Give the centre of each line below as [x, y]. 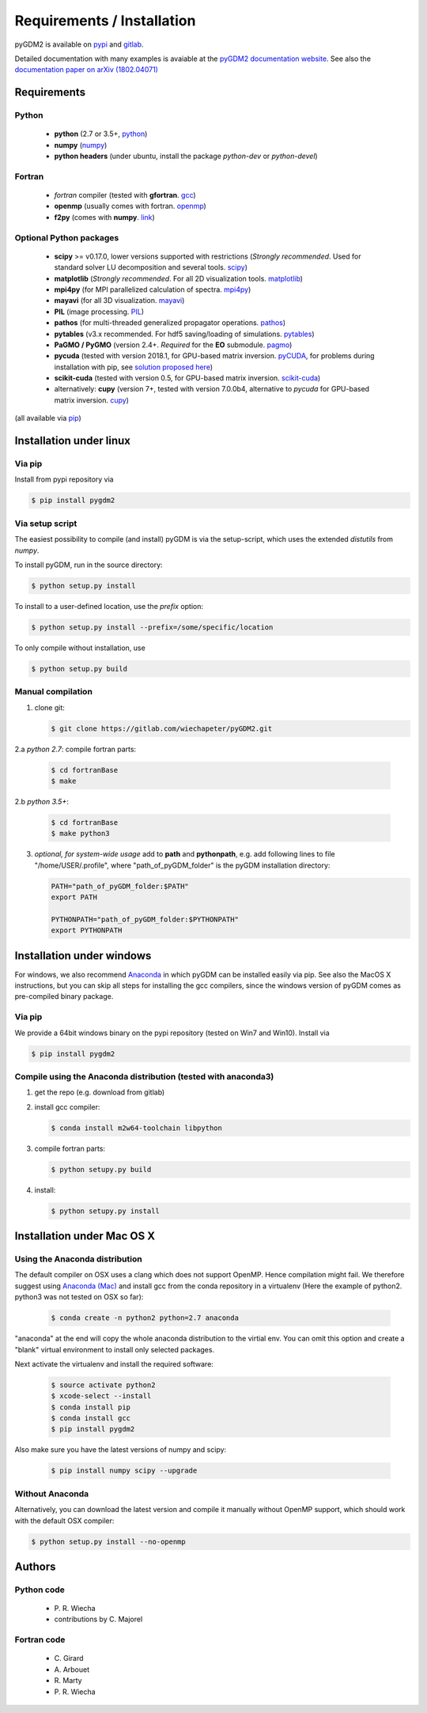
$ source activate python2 [103, 1385]
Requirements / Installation [105, 21]
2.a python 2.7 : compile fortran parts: [76, 749]
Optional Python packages [67, 237]
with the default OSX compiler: [64, 1520]
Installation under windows [83, 956]
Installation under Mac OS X [85, 1237]
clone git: [49, 707]
